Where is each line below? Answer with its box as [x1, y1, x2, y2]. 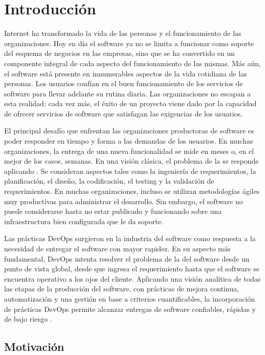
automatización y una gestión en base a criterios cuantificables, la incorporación [4, 293, 255, 304]
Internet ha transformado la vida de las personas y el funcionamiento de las [4, 28, 241, 38]
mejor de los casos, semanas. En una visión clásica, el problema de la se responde [4, 155, 259, 166]
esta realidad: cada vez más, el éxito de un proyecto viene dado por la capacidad [4, 98, 257, 109]
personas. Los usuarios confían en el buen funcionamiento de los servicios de [4, 78, 243, 89]
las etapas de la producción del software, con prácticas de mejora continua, [4, 283, 239, 294]
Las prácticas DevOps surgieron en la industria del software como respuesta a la [4, 233, 256, 244]
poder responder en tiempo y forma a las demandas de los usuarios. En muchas [4, 135, 253, 146]
